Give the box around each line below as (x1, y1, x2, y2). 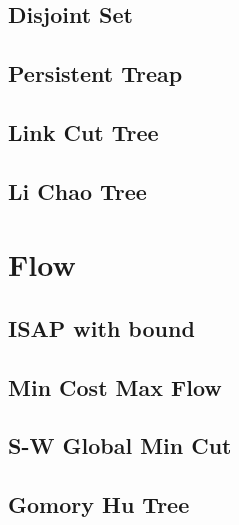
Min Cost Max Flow (8, 371, 222, 402)
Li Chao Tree (8, 175, 147, 206)
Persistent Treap (8, 58, 183, 89)
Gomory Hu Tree (8, 489, 190, 520)
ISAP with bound (8, 312, 195, 343)
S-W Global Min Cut (8, 430, 232, 461)
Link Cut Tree (8, 116, 159, 147)
